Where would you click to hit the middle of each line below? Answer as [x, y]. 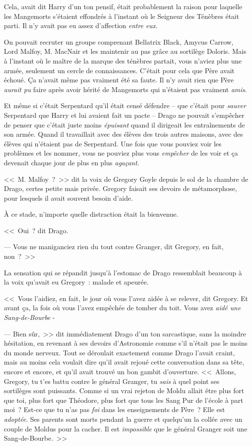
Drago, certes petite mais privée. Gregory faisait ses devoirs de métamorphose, [121, 188]
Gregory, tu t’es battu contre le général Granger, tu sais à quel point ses [112, 381]
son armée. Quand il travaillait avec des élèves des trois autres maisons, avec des [124, 134]
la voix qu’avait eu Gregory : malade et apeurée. [76, 282]
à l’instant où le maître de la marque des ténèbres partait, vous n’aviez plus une [123, 60]
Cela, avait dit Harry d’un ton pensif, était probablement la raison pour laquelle [123, 6]
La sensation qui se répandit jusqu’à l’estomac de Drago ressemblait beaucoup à [123, 272]
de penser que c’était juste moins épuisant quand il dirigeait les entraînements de [125, 124]
